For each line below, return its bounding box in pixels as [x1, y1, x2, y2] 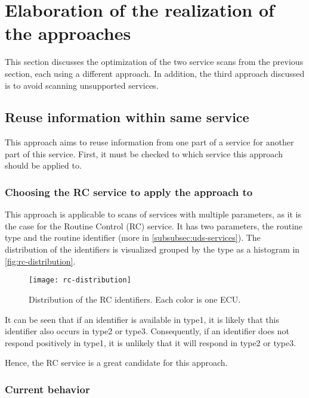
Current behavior [5, 381, 90, 396]
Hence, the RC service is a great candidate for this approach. [5, 356, 228, 369]
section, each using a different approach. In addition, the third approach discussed [5, 67, 305, 79]
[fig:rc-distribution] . [5, 254, 76, 267]
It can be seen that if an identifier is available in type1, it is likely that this [5, 313, 280, 325]
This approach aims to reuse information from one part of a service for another [5, 136, 294, 148]
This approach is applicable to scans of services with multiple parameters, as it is [5, 208, 302, 220]
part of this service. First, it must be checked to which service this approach [5, 147, 283, 160]
